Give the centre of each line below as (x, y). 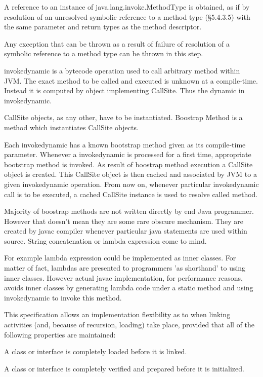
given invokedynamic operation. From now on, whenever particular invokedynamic (131, 184)
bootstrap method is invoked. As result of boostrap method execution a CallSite (128, 164)
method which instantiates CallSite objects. (71, 127)
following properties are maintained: (60, 334)
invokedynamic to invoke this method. (63, 297)
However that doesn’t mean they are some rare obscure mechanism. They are (124, 221)
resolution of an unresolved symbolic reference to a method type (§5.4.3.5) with (127, 16)
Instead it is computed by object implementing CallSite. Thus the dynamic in (124, 90)
